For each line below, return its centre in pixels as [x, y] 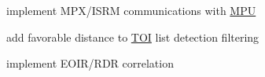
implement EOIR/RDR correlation [90, 63]
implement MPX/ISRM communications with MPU [131, 10]
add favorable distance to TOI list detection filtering [133, 37]
